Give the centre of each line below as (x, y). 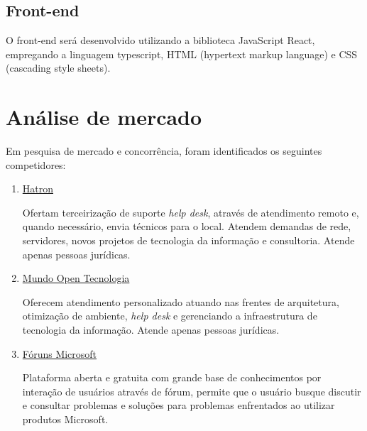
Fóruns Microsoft (60, 353)
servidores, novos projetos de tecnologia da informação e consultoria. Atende (188, 240)
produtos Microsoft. (65, 419)
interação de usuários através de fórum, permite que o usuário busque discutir (192, 391)
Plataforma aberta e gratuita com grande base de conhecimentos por (172, 377)
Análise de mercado (104, 117)
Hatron (38, 189)
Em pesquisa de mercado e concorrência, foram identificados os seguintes (164, 151)
